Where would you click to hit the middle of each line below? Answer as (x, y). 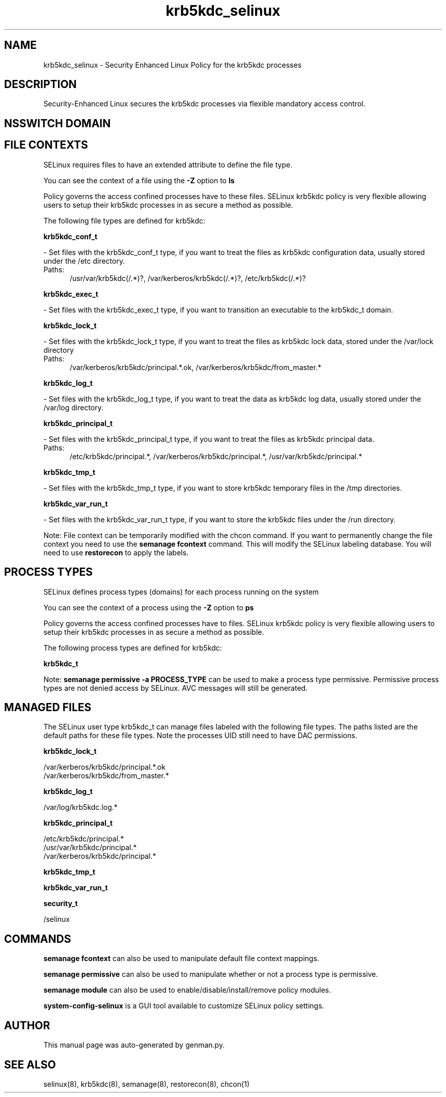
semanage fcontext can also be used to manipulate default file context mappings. (181, 959)
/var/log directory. (74, 407)
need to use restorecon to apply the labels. (116, 552)
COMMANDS (38, 939)
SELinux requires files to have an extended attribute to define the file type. (168, 164)
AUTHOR (27, 1025)
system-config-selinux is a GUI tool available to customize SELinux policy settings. (184, 1006)
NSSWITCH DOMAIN (58, 123)
